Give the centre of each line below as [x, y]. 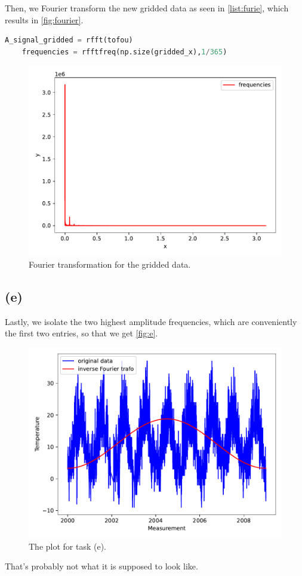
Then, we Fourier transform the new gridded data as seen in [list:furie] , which [147, 8]
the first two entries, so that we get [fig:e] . [81, 333]
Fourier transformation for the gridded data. [110, 264]
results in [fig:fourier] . [44, 19]
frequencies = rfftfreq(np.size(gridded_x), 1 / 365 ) [124, 52]
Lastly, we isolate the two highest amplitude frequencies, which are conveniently [151, 321]
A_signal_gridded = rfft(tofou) [69, 40]
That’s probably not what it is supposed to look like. [101, 566]
